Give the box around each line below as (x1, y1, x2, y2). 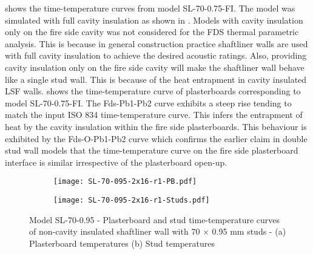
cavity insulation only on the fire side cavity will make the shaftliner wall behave (5, 60, 305, 73)
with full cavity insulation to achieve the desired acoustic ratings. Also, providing (5, 49, 307, 62)
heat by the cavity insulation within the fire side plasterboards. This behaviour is (5, 120, 307, 132)
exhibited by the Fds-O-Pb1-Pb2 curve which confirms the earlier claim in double (5, 132, 308, 145)
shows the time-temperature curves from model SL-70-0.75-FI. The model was (5, 2, 295, 14)
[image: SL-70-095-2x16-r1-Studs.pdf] (53, 195, 210, 204)
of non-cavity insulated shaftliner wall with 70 (29, 225, 200, 238)
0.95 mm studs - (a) (212, 225, 286, 238)
